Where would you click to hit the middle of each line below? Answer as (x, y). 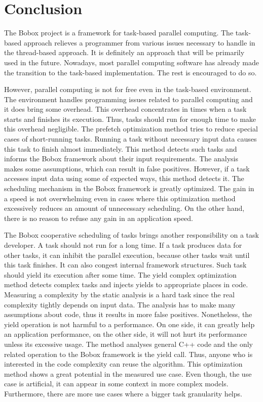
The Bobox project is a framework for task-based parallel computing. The (119, 33)
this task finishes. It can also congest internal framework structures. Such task (125, 265)
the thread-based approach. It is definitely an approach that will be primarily (124, 52)
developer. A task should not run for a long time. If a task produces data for (123, 245)
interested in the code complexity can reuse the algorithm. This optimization (123, 364)
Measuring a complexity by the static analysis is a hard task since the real (119, 294)
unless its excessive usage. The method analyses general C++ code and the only (128, 344)
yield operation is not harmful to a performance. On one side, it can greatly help (129, 324)
